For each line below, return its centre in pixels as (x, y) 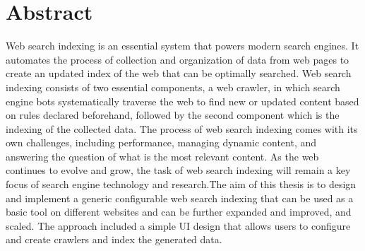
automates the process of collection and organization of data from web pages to (178, 59)
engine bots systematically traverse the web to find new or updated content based (182, 101)
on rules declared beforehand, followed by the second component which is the (173, 115)
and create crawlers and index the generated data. (114, 239)
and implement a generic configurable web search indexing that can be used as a (180, 198)
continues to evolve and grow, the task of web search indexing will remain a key (178, 170)
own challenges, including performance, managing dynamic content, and (161, 142)
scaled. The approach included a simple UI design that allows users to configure (178, 225)
